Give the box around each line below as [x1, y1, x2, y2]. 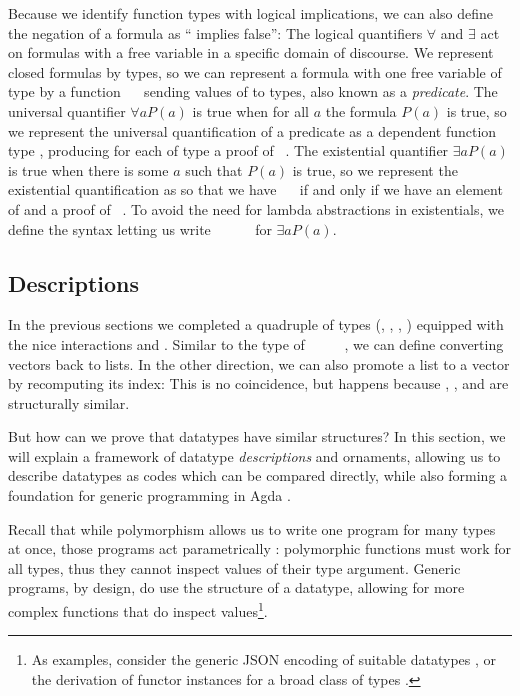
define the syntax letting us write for [8, 218, 272, 239]
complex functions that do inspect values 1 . [8, 598, 268, 621]
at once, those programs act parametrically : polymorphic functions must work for [8, 538, 512, 559]
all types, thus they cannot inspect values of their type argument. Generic [8, 557, 461, 578]
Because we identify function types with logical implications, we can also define [8, 3, 494, 23]
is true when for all [192, 100, 310, 121]
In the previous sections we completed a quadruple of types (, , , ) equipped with [8, 314, 504, 335]
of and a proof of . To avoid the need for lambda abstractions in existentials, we [8, 198, 504, 219]
